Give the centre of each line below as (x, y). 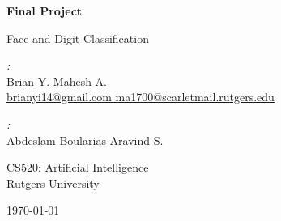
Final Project (45, 11)
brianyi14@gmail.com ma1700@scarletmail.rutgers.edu (140, 97)
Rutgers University (53, 183)
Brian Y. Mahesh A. (57, 81)
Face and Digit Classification (78, 38)
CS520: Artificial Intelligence (78, 167)
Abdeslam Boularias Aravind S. (85, 140)
